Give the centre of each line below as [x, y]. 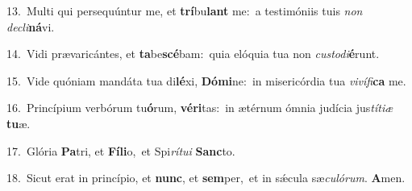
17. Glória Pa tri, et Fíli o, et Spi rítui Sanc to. [121, 150]
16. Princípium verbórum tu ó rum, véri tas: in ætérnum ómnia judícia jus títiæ [200, 108]
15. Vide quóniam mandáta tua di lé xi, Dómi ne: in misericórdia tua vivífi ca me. [206, 80]
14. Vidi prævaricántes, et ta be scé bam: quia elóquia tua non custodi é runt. [193, 54]
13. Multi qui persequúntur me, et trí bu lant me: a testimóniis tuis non [185, 10]
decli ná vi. [31, 26]
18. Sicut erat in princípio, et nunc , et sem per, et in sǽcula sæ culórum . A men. [206, 178]
